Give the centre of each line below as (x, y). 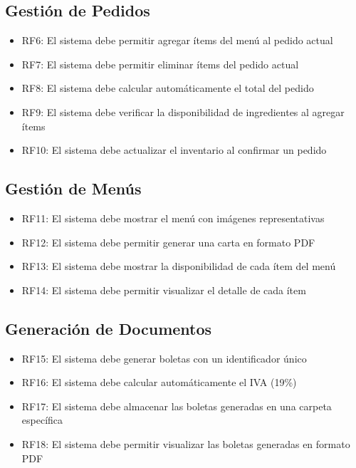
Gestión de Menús (73, 188)
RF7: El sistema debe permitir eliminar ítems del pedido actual (160, 64)
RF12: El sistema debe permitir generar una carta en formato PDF (168, 242)
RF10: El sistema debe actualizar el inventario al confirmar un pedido (174, 150)
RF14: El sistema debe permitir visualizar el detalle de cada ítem (164, 290)
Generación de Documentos (109, 328)
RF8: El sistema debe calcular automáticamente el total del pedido (168, 88)
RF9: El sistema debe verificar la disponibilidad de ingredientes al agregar (183, 111)
